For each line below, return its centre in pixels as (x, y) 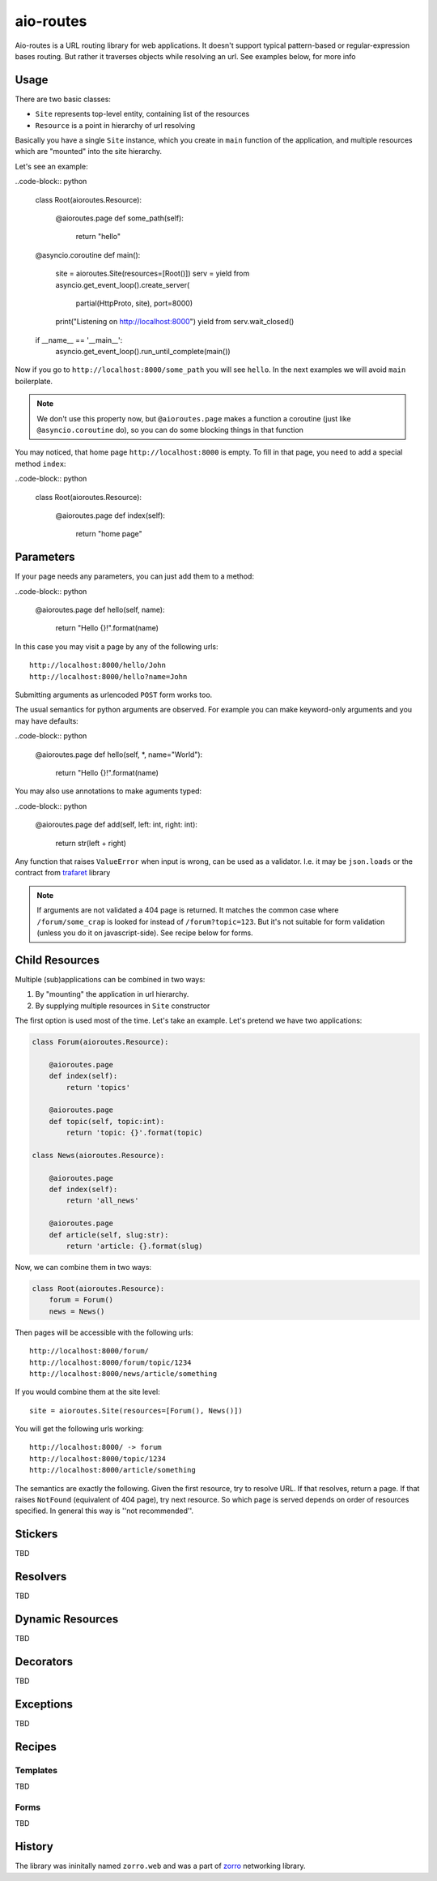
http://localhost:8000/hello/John (98, 665)
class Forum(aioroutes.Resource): (100, 1042)
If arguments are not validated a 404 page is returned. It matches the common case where (188, 910)
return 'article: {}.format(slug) (134, 1246)
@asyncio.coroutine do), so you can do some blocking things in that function (170, 430)
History (34, 1847)
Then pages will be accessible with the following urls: (104, 1332)
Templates (36, 1770)
